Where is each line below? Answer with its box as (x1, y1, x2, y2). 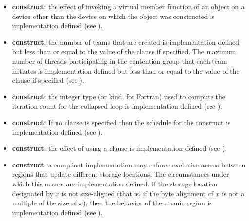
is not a (222, 188, 245, 198)
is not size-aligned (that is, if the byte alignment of (61, 188, 213, 198)
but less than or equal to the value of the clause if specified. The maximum (12, 46, 236, 56)
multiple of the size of (12, 198, 77, 208)
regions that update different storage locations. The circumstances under (12, 169, 229, 179)
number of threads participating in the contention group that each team (12, 55, 227, 66)
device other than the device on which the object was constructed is (12, 11, 215, 21)
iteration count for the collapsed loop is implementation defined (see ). (12, 101, 222, 111)
